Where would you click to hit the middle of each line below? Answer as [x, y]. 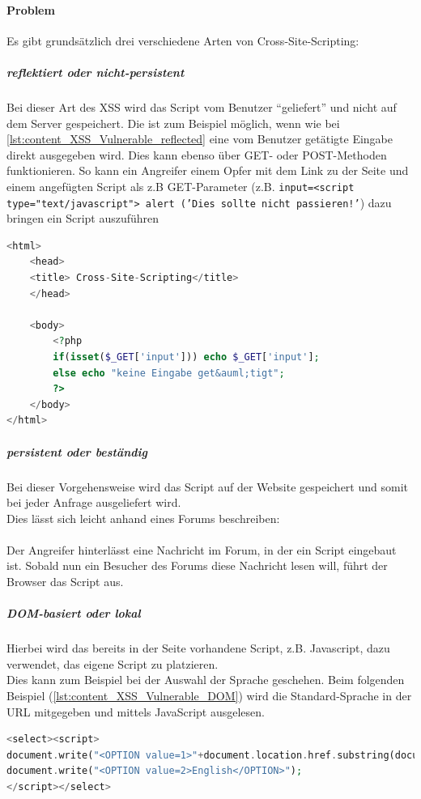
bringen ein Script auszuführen [83, 218]
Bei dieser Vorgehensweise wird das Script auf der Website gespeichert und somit [207, 486]
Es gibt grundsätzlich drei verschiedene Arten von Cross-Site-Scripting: [183, 40]
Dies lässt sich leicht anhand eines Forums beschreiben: [143, 518]
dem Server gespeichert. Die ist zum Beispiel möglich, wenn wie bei [173, 123]
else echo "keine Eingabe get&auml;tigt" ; [169, 373]
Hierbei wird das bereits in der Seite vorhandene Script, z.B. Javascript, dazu [198, 648]
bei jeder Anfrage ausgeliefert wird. [94, 502]
